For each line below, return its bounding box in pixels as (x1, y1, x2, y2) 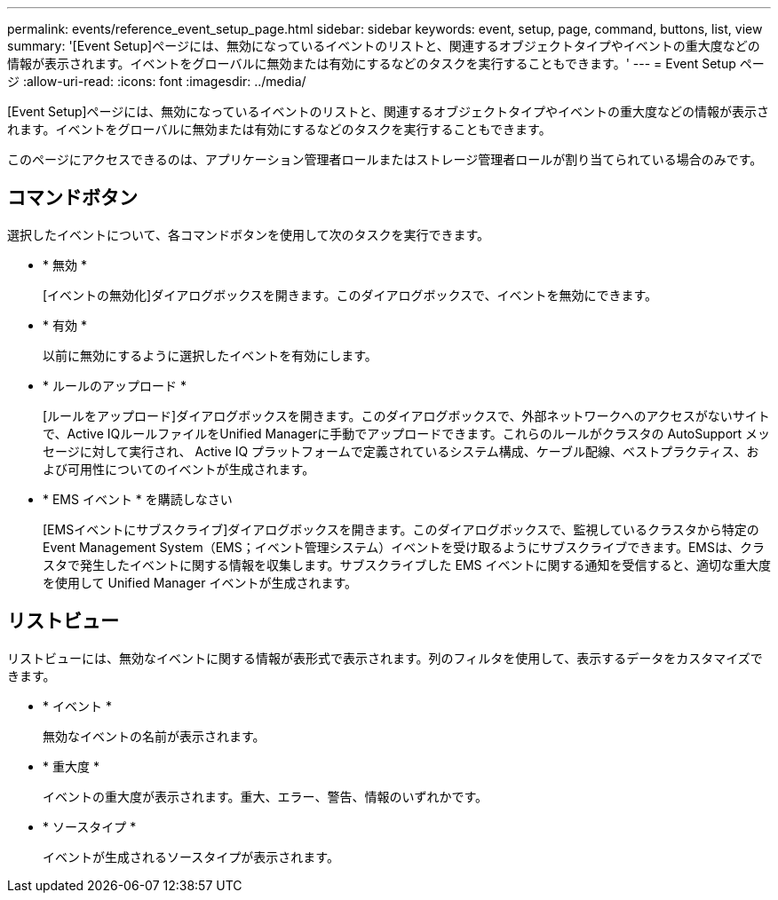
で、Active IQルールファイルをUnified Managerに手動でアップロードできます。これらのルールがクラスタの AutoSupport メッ (43, 425, 771, 441)
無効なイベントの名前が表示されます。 (43, 728, 266, 744)
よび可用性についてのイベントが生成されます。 (43, 461, 315, 477)
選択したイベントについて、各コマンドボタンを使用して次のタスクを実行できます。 (7, 226, 490, 242)
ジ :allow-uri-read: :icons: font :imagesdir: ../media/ (7, 74, 306, 89)
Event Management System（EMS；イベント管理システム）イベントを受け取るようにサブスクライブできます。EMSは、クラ (43, 539, 765, 555)
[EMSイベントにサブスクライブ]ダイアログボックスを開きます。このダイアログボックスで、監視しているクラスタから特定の (43, 521, 759, 537)
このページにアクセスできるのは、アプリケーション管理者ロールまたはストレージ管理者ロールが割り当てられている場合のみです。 (7, 152, 763, 167)
